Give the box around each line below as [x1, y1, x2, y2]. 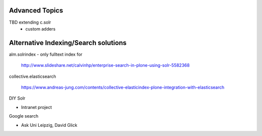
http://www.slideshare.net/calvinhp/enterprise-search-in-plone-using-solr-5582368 [21, 62, 190, 68]
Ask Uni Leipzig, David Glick [21, 122, 78, 128]
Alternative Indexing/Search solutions [9, 39, 127, 47]
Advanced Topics [9, 6, 63, 15]
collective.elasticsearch [9, 73, 56, 79]
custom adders [25, 26, 56, 31]
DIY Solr [9, 95, 26, 101]
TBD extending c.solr [9, 19, 51, 25]
